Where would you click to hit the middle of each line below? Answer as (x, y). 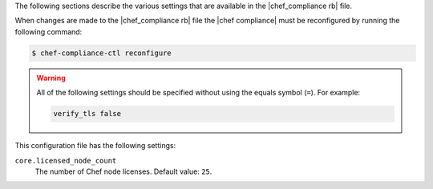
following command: (49, 31)
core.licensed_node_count (66, 161)
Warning (51, 78)
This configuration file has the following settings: (95, 146)
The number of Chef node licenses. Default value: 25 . (123, 171)
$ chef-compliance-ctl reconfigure (101, 53)
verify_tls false (87, 114)
